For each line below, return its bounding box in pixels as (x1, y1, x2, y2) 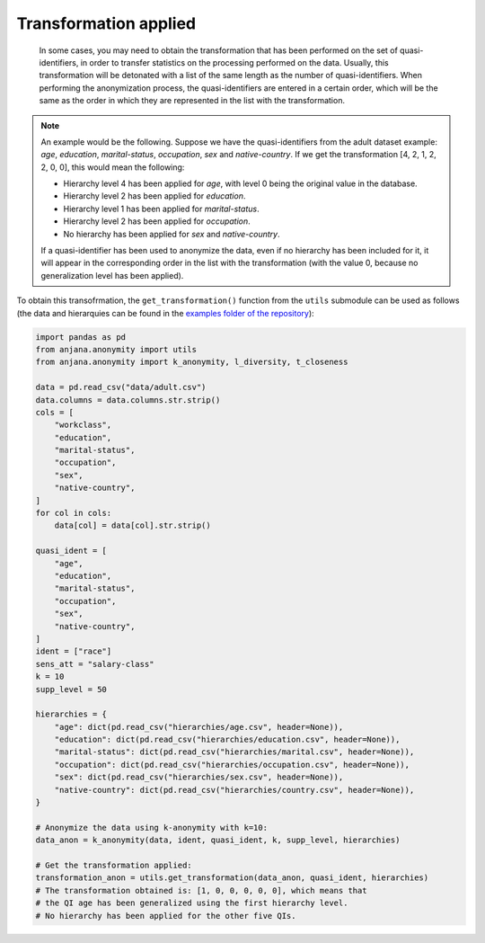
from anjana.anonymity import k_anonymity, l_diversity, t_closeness (35, 357, 348, 368)
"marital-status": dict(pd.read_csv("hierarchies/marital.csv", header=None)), (54, 747, 415, 757)
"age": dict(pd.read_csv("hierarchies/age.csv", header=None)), (54, 722, 344, 732)
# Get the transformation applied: (35, 859, 192, 870)
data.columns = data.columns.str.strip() (35, 395, 221, 405)
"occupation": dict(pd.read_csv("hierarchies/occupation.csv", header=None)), (54, 760, 410, 770)
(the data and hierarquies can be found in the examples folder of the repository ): (16, 307, 314, 318)
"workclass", (54, 420, 112, 431)
